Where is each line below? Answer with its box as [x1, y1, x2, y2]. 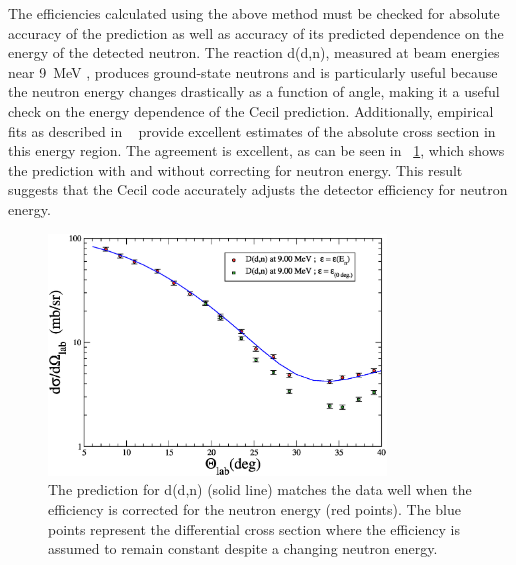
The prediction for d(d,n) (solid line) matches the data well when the [48, 479, 472, 500]
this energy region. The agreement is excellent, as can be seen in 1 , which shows [8, 140, 505, 161]
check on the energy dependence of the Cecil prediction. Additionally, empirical [8, 100, 494, 121]
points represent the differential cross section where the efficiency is [48, 518, 461, 539]
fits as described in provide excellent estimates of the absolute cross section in [8, 120, 496, 141]
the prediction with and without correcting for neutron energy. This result [8, 159, 463, 180]
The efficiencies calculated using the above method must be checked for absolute [8, 3, 500, 23]
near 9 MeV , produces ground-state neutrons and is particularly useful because [8, 61, 498, 82]
